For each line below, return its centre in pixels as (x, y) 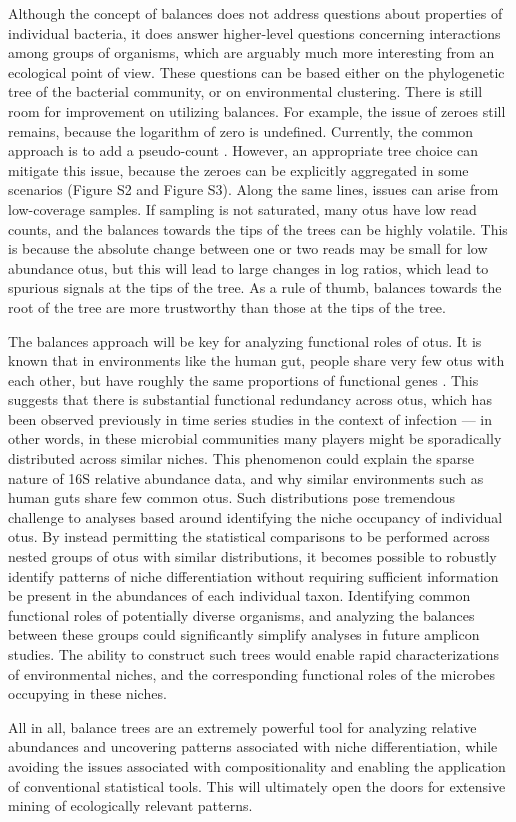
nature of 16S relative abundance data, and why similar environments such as (246, 477)
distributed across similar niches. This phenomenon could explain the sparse (241, 458)
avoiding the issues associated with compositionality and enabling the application (257, 765)
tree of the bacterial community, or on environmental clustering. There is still (245, 91)
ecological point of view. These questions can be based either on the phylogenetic (256, 71)
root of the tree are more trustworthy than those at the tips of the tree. (227, 306)
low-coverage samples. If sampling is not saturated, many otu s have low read (242, 208)
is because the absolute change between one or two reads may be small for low (248, 248)
